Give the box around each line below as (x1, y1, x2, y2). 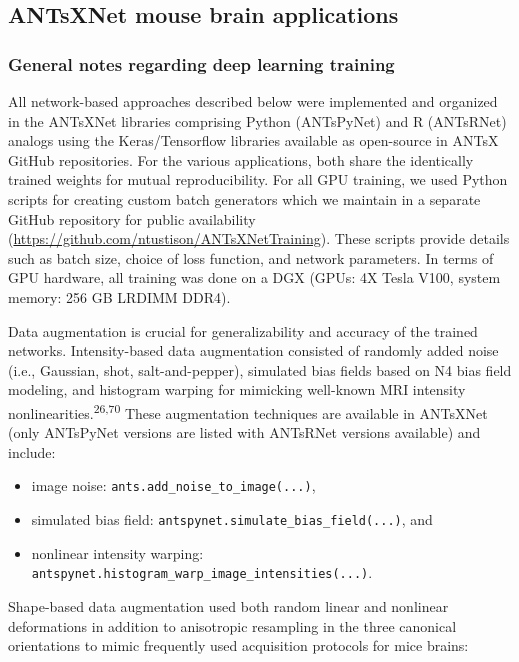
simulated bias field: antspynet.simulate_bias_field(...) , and (31, 509, 433, 529)
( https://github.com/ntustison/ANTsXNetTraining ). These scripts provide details (8, 228, 510, 249)
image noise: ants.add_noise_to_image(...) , (31, 475, 316, 496)
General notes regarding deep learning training (8, 51, 395, 76)
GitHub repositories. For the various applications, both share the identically (8, 149, 474, 170)
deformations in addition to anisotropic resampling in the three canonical (8, 615, 457, 636)
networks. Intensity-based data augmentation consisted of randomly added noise (8, 340, 499, 361)
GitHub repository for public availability (8, 208, 256, 229)
